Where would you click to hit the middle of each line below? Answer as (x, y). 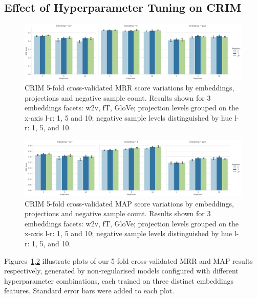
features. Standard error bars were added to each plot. (89, 291)
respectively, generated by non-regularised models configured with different (121, 271)
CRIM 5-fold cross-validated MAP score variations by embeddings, (129, 203)
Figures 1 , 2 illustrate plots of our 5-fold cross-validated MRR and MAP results (128, 260)
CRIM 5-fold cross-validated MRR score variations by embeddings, (130, 87)
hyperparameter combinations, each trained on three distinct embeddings (119, 280)
